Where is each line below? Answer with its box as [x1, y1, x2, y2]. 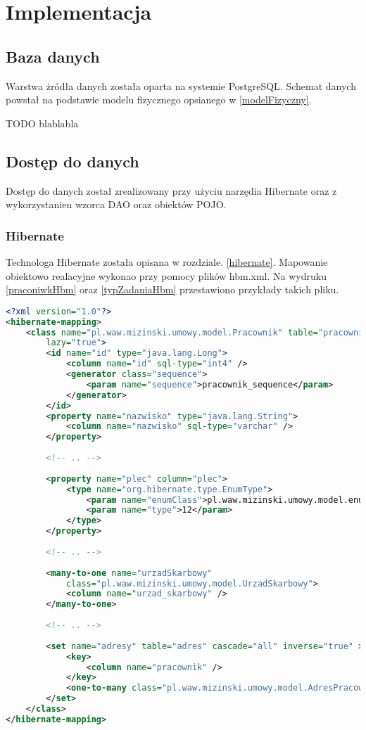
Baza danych [6, 45, 100, 67]
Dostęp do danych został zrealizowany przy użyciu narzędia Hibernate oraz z [6, 183, 337, 198]
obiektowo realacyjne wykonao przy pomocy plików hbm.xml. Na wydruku [6, 268, 327, 283]
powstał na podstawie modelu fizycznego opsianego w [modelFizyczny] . [6, 92, 312, 107]
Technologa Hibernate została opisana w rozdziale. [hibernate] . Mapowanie [6, 254, 328, 269]
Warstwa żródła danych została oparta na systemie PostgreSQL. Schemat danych [6, 78, 356, 93]
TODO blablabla [6, 115, 79, 130]
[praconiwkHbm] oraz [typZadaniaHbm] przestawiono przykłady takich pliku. [6, 282, 339, 297]
